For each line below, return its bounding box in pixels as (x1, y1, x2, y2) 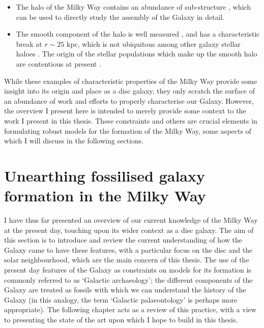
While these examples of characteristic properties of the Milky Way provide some (4, 75, 257, 86)
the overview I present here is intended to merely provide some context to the (4, 105, 246, 116)
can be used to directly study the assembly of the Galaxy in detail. (16, 11, 225, 22)
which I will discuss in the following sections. (4, 135, 144, 146)
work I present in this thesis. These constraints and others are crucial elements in (4, 115, 257, 126)
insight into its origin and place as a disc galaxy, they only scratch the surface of (4, 85, 255, 96)
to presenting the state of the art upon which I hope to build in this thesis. (4, 314, 238, 324)
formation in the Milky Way (4, 185, 206, 206)
